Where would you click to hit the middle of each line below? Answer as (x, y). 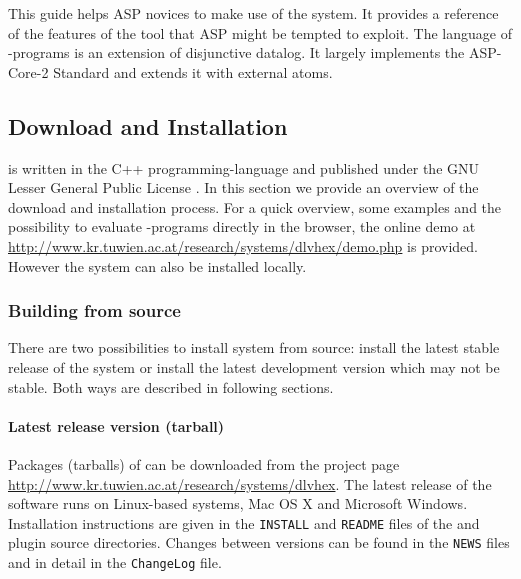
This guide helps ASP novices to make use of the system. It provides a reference (253, 13)
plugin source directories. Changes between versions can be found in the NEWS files (259, 542)
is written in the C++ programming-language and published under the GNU (244, 167)
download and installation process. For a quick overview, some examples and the (255, 206)
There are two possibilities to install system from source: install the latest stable (254, 347)
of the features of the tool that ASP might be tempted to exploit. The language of (260, 32)
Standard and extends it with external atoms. (193, 71)
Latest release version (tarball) (116, 425)
